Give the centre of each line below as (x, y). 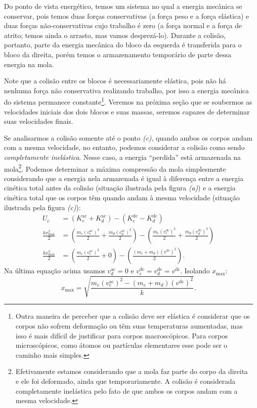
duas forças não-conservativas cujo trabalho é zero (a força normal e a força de (123, 25)
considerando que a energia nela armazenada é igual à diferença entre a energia (124, 178)
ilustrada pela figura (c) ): (43, 207)
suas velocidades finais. (39, 121)
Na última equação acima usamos (55, 271)
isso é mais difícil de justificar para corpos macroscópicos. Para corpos (122, 335)
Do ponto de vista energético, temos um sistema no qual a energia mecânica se (123, 6)
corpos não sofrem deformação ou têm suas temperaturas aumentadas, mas (129, 326)
